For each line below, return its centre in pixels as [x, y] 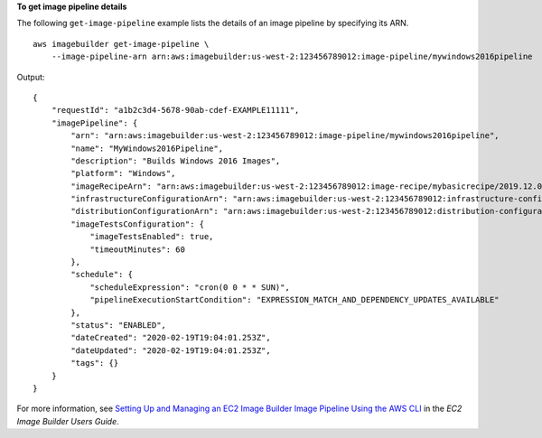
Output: [31, 77]
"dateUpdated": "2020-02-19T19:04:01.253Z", [171, 350]
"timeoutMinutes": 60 [137, 249]
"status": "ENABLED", [119, 325]
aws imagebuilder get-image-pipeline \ [121, 44]
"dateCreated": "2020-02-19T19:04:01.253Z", [171, 338]
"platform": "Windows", [123, 173]
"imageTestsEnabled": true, [152, 237]
